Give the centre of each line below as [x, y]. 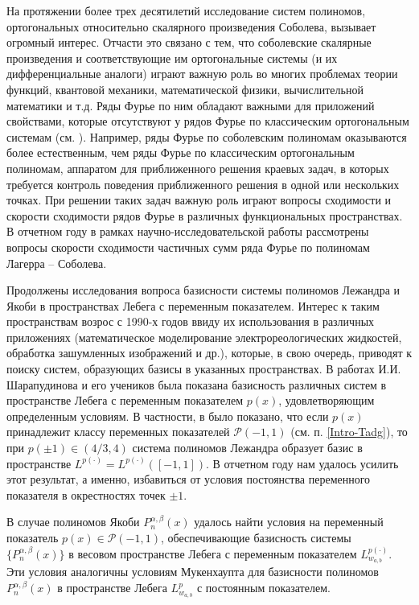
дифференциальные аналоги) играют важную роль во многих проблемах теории [202, 74]
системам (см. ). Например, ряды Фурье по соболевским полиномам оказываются [207, 136]
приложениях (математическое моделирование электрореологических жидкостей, [204, 337]
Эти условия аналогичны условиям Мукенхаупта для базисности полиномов [193, 572]
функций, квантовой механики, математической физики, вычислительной [185, 89]
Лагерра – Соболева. [57, 263]
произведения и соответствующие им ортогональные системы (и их [172, 58]
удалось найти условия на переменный [289, 522]
